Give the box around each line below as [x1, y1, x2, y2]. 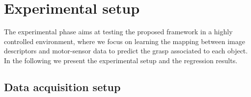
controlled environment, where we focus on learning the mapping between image [4, 36, 245, 46]
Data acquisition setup [4, 79, 121, 94]
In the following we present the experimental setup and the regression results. [4, 55, 238, 65]
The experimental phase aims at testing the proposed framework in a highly [4, 26, 233, 37]
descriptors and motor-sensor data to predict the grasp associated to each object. [4, 46, 248, 56]
